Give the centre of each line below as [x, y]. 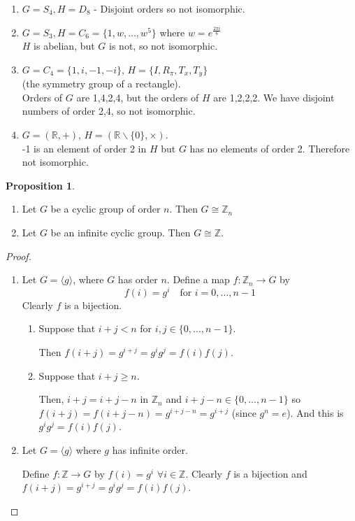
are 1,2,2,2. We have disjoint [274, 97]
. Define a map [198, 279]
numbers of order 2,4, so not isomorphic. [109, 111]
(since [244, 412]
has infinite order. [150, 450]
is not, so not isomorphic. [164, 46]
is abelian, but [64, 46]
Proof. [19, 256]
